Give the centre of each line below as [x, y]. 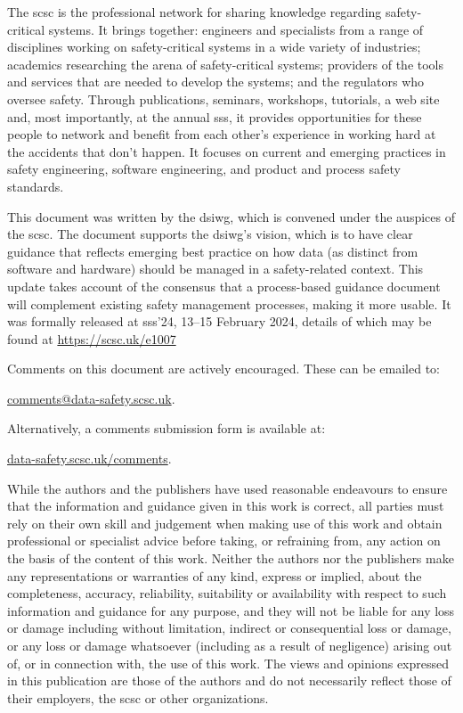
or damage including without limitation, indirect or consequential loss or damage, [229, 628]
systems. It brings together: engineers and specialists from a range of [236, 29]
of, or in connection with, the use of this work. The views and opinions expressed [228, 663]
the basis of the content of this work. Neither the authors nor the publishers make [231, 558]
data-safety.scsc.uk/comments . [89, 459]
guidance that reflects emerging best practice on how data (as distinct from [213, 251]
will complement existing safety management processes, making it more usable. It [229, 303]
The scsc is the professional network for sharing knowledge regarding [195, 12]
